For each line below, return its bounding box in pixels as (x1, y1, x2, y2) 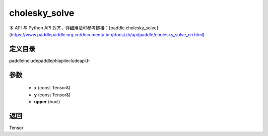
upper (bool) (34, 99, 61, 105)
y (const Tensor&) (34, 92, 71, 98)
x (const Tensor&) (34, 85, 71, 91)
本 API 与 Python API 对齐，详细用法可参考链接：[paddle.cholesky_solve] (9, 25, 158, 31)
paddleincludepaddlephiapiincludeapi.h (9, 58, 90, 64)
